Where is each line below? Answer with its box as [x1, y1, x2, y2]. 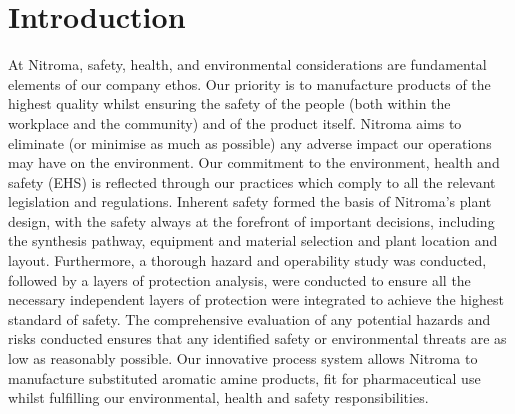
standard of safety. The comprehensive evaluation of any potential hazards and [8, 308, 491, 329]
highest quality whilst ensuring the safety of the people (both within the [8, 93, 451, 114]
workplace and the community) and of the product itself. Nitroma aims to [8, 112, 462, 133]
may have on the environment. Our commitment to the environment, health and [8, 152, 500, 173]
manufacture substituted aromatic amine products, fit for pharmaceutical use [8, 367, 481, 388]
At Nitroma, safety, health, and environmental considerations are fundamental [8, 54, 487, 75]
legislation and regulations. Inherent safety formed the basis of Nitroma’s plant [8, 191, 492, 212]
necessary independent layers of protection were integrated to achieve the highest [8, 289, 504, 310]
